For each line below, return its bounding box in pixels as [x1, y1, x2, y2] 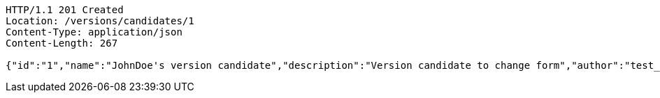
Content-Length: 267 [6, 38, 118, 49]
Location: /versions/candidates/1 [6, 15, 194, 26]
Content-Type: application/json [6, 26, 182, 38]
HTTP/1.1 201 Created [6, 4, 124, 15]
